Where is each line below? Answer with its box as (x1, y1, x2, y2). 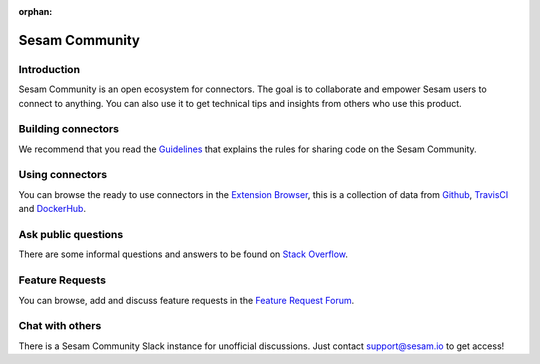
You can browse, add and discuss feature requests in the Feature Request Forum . (18, 294, 355, 306)
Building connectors (18, 122, 120, 136)
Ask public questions (18, 227, 124, 241)
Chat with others (18, 319, 102, 333)
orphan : (18, 6, 53, 17)
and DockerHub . (18, 203, 87, 215)
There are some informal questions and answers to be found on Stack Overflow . (18, 248, 349, 260)
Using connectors (18, 168, 108, 182)
